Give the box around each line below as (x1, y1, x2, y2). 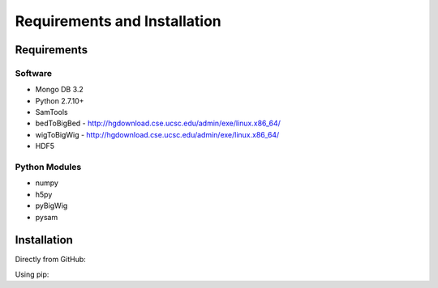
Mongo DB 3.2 (35, 85, 84, 95)
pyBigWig (35, 201, 68, 210)
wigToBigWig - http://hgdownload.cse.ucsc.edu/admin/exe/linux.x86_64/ (35, 129, 280, 139)
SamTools (35, 108, 68, 117)
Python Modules (15, 162, 82, 173)
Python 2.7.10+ (35, 95, 84, 105)
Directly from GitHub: (15, 255, 87, 265)
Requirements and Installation (15, 12, 222, 30)
